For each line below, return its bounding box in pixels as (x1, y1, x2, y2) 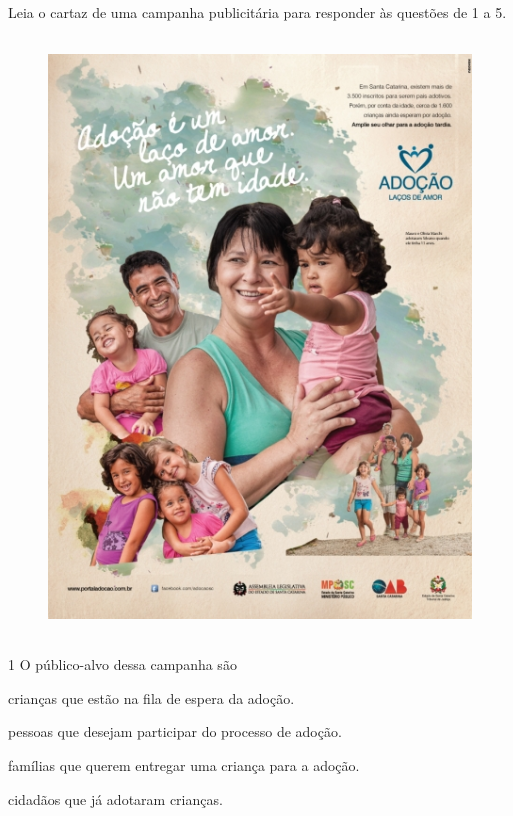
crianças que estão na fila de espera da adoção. (8, 687, 295, 708)
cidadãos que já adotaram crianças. (8, 788, 223, 809)
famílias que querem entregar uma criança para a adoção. (8, 754, 360, 775)
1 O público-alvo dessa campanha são (8, 654, 237, 675)
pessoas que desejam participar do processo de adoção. (8, 721, 342, 742)
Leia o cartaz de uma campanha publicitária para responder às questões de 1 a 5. (8, 2, 507, 22)
